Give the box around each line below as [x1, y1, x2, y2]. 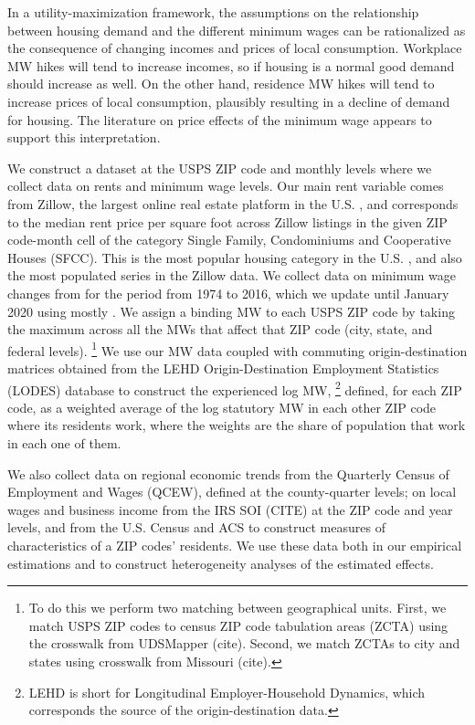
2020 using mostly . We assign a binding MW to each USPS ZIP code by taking [7, 301, 455, 320]
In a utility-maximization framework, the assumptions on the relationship [7, 3, 419, 21]
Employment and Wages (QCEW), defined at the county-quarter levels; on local [7, 482, 457, 501]
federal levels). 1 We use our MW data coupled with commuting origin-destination [7, 338, 468, 360]
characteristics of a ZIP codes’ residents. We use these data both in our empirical [7, 535, 462, 554]
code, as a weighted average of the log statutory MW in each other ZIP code [7, 397, 437, 416]
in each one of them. [7, 433, 121, 452]
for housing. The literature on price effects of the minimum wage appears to [7, 110, 432, 129]
